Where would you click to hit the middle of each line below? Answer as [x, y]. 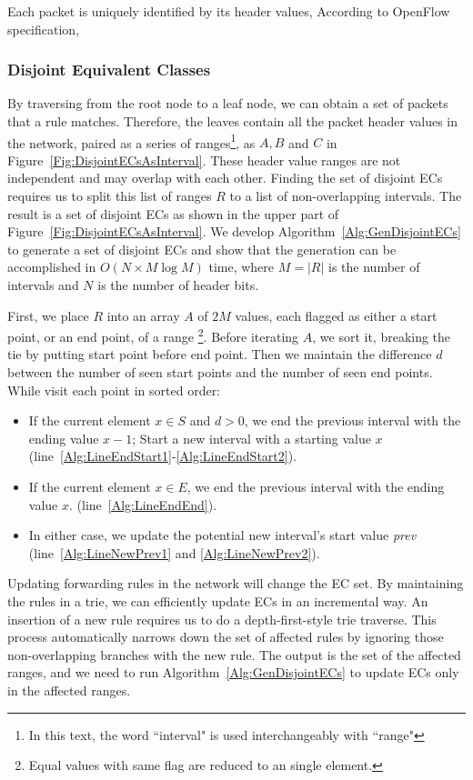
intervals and [43, 285]
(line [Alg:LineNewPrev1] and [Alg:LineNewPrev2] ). [174, 552]
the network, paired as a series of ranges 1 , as [131, 141]
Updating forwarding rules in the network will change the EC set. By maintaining [236, 583]
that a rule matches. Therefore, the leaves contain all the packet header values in [232, 121]
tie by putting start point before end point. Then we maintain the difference [220, 354]
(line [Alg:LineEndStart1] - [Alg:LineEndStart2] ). [163, 456]
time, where [242, 267]
